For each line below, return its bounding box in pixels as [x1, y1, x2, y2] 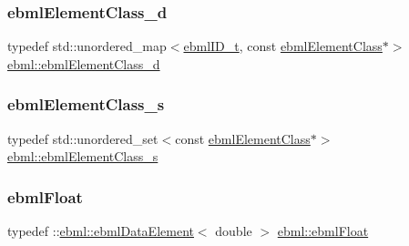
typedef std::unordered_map [7, 36, 167, 56]
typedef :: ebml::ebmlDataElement [7, 221, 194, 241]
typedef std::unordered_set [7, 128, 158, 148]
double [215, 221, 252, 241]
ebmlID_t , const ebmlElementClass [183, 36, 383, 56]
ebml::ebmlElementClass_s [7, 147, 158, 166]
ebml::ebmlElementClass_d [7, 54, 160, 73]
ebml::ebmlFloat [277, 221, 369, 241]
